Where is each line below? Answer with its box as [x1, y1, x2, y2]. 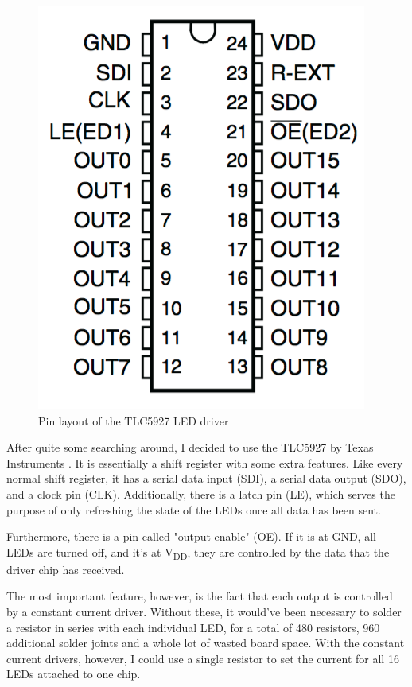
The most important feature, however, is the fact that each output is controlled [6, 588, 393, 604]
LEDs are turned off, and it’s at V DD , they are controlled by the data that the [6, 543, 390, 562]
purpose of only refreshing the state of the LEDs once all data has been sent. [6, 501, 381, 518]
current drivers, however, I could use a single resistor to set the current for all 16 [6, 650, 399, 666]
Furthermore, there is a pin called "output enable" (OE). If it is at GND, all [6, 528, 376, 545]
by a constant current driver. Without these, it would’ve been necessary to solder [6, 604, 402, 620]
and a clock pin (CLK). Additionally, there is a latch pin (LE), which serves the [6, 485, 395, 502]
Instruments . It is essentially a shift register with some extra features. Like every [6, 454, 403, 471]
